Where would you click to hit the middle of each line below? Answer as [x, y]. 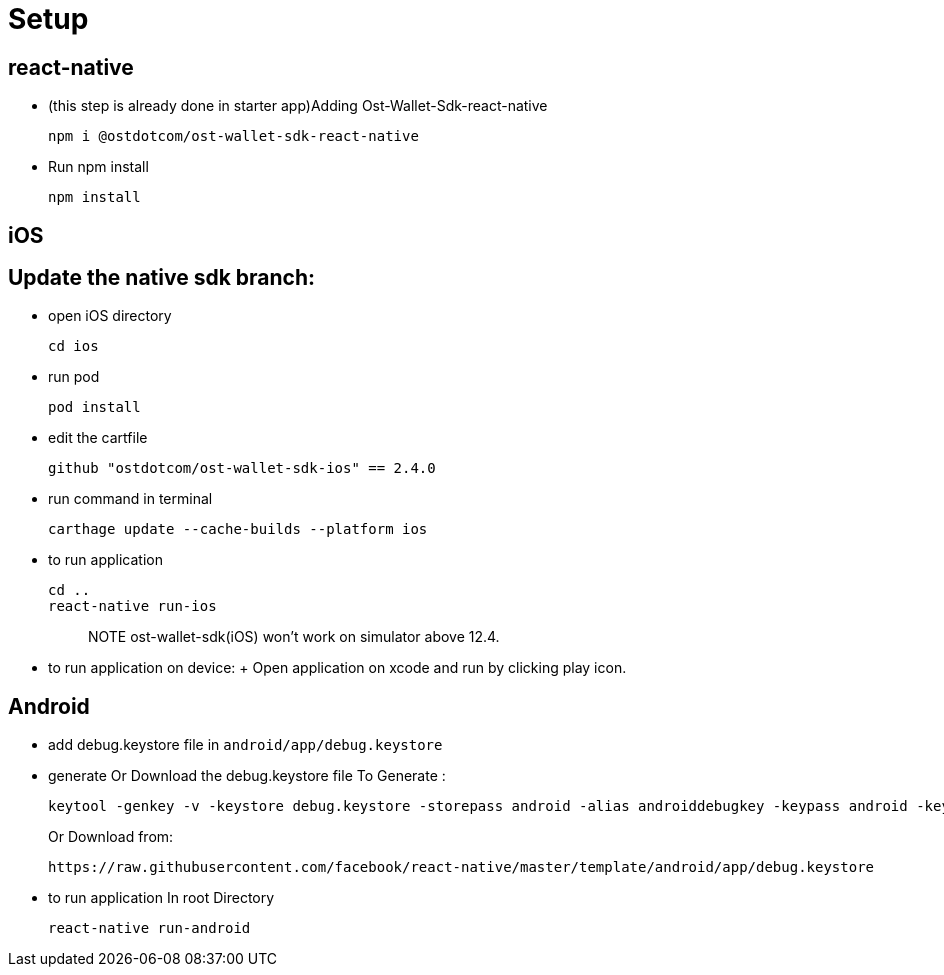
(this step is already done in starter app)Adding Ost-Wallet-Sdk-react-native [298, 106]
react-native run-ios [132, 606]
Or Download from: [111, 837]
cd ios [73, 346]
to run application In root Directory [161, 898]
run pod [74, 377]
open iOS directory [110, 316]
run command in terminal [130, 499]
